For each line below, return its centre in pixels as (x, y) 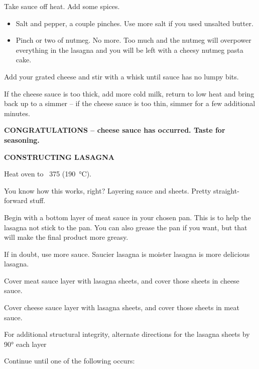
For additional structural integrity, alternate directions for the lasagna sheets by (127, 334)
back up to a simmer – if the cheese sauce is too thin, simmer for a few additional (130, 103)
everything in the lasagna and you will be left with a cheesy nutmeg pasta (129, 50)
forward (16, 200)
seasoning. (22, 140)
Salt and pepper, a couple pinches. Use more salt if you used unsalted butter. (135, 23)
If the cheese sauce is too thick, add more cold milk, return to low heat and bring (129, 93)
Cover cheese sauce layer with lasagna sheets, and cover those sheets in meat (122, 307)
